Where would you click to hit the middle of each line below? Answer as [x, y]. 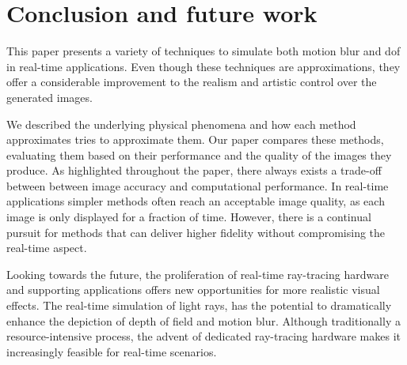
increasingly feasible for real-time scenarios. [112, 351]
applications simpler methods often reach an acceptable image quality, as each [196, 201]
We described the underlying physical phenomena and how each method [181, 124]
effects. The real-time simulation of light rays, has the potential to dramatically [199, 305]
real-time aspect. [47, 248]
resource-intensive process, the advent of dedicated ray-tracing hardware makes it [204, 336]
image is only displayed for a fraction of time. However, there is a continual [189, 217]
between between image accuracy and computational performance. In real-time [198, 185]
